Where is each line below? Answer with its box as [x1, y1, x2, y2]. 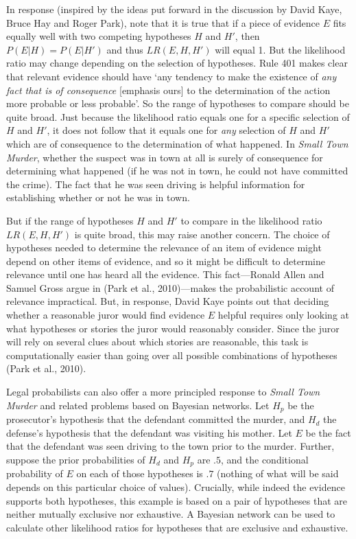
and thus [106, 42, 143, 56]
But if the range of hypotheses [6, 213, 134, 227]
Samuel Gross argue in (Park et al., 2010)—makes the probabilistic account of [6, 280, 334, 295]
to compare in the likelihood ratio [180, 213, 322, 227]
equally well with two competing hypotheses [6, 29, 191, 43]
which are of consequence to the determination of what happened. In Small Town [6, 136, 348, 150]
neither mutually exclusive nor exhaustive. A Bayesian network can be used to [6, 507, 335, 521]
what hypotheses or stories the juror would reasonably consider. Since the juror [6, 321, 340, 335]
